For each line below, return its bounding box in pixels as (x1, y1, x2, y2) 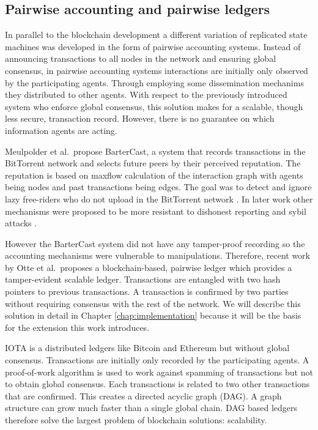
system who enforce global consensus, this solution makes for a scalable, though (5, 100, 303, 113)
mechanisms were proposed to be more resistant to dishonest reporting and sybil (5, 204, 306, 217)
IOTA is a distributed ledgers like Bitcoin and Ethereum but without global (5, 341, 290, 354)
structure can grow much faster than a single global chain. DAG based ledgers (5, 401, 298, 414)
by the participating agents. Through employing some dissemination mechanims (5, 76, 304, 89)
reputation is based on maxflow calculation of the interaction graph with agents (5, 168, 303, 181)
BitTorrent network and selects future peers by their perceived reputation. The (5, 157, 301, 169)
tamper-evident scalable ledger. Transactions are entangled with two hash (5, 273, 281, 286)
